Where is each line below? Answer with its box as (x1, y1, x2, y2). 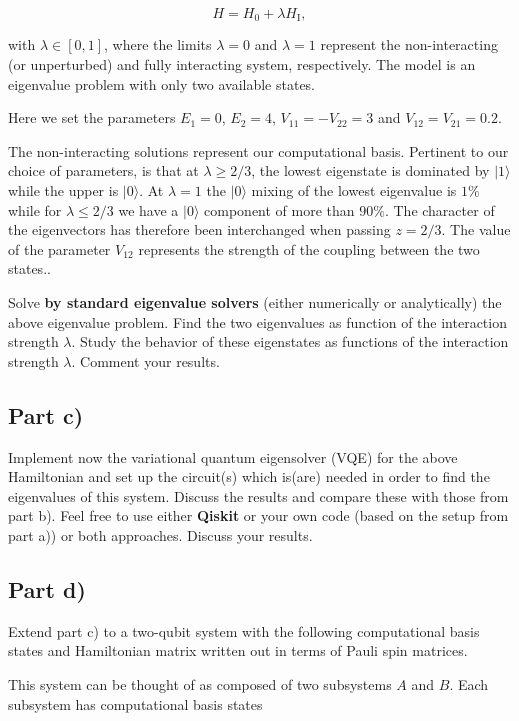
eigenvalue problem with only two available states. (8, 73, 316, 94)
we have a (118, 199, 179, 220)
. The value (441, 219, 511, 240)
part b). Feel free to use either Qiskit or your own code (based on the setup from (8, 505, 509, 526)
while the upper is (8, 180, 119, 201)
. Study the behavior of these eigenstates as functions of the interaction (71, 331, 509, 352)
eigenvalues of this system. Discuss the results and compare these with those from (8, 485, 509, 506)
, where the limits (104, 34, 212, 55)
